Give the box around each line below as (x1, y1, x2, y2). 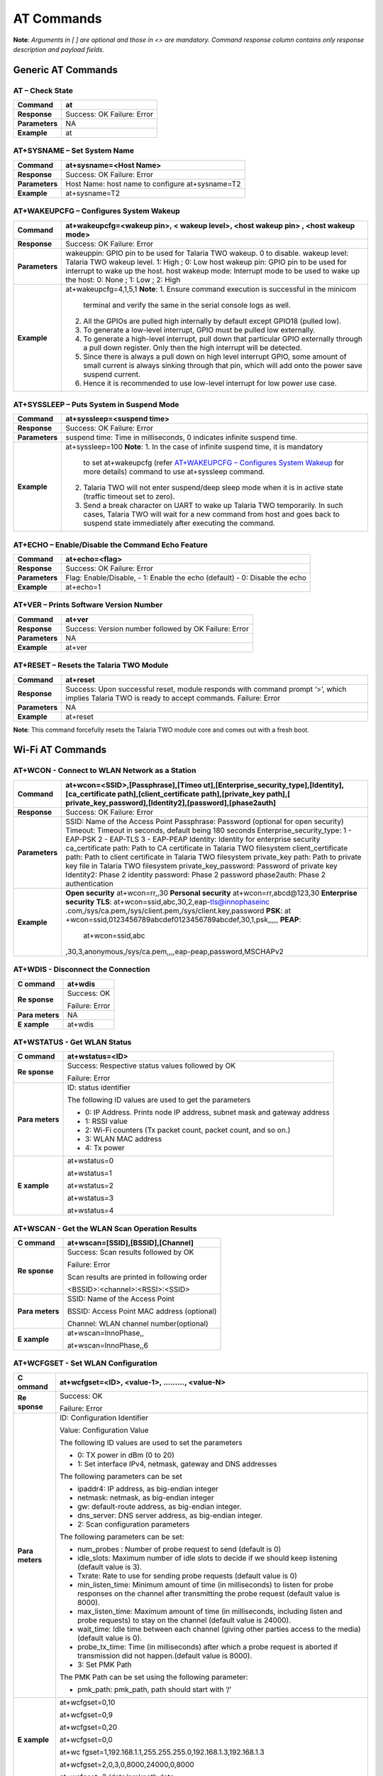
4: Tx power (84, 1143, 126, 1153)
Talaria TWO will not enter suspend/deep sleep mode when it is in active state (83, 483, 343, 493)
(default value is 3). (77, 1561, 142, 1571)
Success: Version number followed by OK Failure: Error (65, 624, 250, 634)
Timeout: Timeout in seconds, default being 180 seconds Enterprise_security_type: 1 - (65, 825, 352, 835)
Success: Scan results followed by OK (67, 1247, 194, 1257)
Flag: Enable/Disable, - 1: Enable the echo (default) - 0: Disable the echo (65, 573, 306, 583)
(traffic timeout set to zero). (83, 492, 175, 502)
